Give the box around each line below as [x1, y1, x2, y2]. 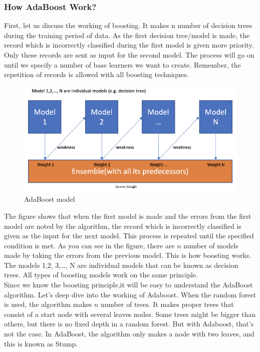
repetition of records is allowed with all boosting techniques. [4, 69, 189, 80]
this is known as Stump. [4, 338, 78, 348]
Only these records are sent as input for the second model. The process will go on [4, 50, 254, 60]
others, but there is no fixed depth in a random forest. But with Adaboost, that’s [4, 318, 254, 329]
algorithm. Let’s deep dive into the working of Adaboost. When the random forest [4, 289, 256, 299]
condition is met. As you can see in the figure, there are [4, 240, 175, 250]
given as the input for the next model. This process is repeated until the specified [4, 230, 254, 241]
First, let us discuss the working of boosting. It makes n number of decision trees [4, 20, 252, 31]
